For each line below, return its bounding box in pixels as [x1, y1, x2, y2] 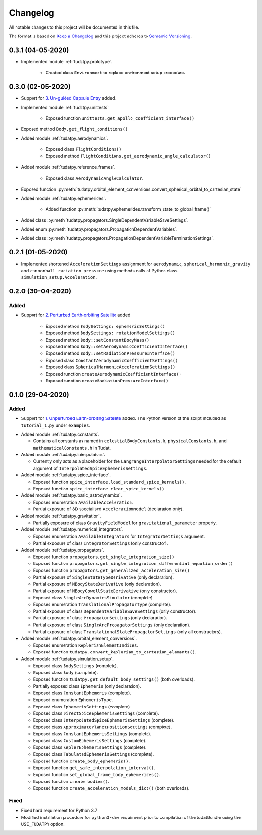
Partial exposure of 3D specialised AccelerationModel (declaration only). [33, 506, 184, 512]
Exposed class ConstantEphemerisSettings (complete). [33, 731, 152, 737]
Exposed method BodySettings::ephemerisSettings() [45, 323, 165, 329]
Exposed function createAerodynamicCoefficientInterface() [45, 371, 182, 377]
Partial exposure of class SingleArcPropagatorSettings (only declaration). [33, 622, 191, 628]
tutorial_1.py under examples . [21, 422, 91, 428]
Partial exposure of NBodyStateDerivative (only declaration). [33, 581, 161, 587]
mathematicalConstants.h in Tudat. [33, 445, 111, 451]
